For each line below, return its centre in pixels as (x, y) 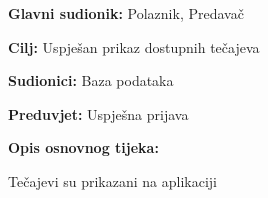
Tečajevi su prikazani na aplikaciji (112, 180)
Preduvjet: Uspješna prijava (98, 113)
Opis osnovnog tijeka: (83, 147)
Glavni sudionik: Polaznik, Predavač (126, 13)
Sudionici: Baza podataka (91, 80)
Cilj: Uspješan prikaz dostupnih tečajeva (134, 46)
